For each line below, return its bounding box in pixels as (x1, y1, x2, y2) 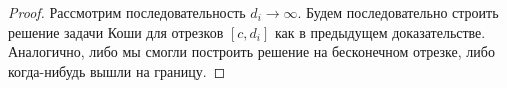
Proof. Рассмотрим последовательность (8, 2, 246, 22)
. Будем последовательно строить (297, 2, 499, 22)
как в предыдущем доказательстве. (275, 21, 486, 42)
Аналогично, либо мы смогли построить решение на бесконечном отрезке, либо (8, 41, 495, 62)
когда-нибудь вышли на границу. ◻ (8, 60, 226, 81)
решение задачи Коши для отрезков (8, 21, 224, 42)
